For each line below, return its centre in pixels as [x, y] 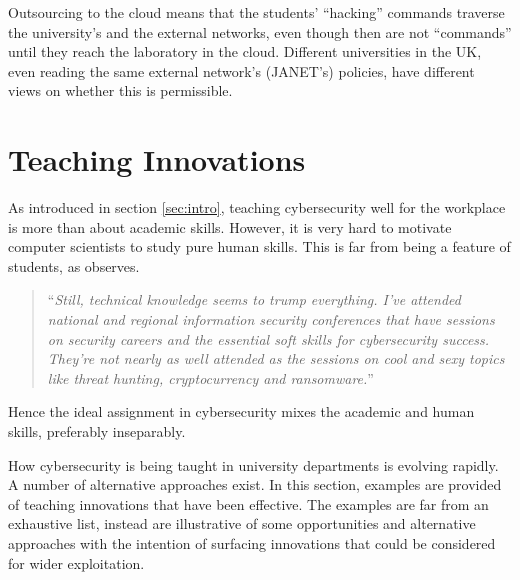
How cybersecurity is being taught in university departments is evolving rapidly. [253, 464]
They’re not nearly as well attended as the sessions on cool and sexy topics [276, 358]
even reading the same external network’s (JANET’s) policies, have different [241, 70]
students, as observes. [74, 265]
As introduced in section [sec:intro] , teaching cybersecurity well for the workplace [257, 207]
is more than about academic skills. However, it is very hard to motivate [230, 226]
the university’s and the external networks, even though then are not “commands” [260, 31]
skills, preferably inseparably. [97, 431]
